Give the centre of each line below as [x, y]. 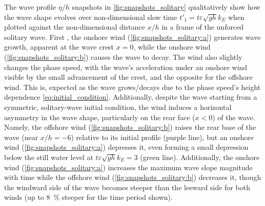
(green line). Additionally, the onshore [200, 157]
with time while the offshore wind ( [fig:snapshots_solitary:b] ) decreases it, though [133, 177]
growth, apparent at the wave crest [59, 47]
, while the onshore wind [172, 47]
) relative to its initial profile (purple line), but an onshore [162, 137]
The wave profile [30, 7]
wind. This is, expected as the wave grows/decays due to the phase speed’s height [132, 87]
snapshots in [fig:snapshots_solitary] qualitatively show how [166, 7]
